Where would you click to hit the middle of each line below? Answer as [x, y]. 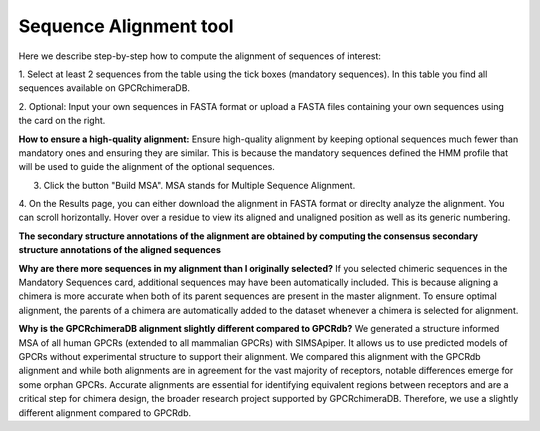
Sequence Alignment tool [126, 26]
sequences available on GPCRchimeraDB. [104, 88]
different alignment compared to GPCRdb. [105, 412]
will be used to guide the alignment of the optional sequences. [146, 167]
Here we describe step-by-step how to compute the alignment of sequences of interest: [200, 56]
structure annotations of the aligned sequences [120, 250]
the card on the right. [62, 121]
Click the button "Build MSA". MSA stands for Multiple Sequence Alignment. [199, 185]
